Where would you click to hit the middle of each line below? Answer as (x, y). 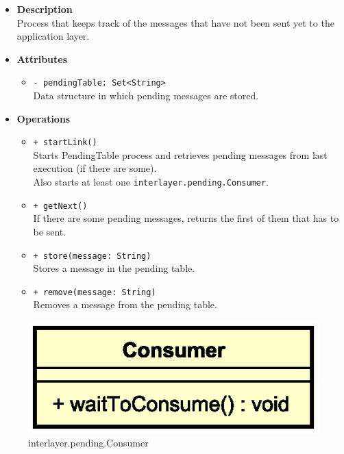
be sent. (50, 231)
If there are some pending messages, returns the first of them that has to (186, 218)
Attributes (42, 59)
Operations (44, 118)
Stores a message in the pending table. (114, 268)
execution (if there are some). (95, 168)
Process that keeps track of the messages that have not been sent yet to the (175, 22)
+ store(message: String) (92, 256)
